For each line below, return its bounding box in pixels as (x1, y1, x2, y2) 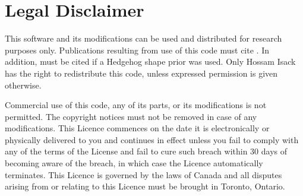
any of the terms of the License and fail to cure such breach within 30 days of (5, 145, 288, 157)
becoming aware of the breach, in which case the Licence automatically (5, 157, 263, 169)
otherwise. (5, 78, 42, 91)
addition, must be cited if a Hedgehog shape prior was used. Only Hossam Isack (5, 55, 296, 68)
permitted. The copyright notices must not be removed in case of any (5, 110, 257, 122)
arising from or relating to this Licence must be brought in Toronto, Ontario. (5, 180, 285, 192)
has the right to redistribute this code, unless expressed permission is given (5, 67, 278, 79)
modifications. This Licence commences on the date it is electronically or (5, 122, 270, 134)
